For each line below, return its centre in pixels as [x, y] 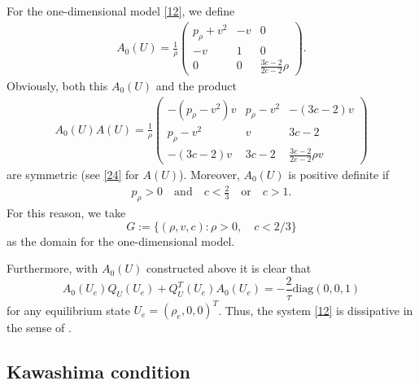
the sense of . [39, 328]
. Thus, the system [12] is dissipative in [316, 310]
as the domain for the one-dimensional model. [121, 241]
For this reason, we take [66, 212]
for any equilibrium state [68, 310]
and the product [196, 85]
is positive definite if [339, 174]
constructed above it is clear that [229, 268]
